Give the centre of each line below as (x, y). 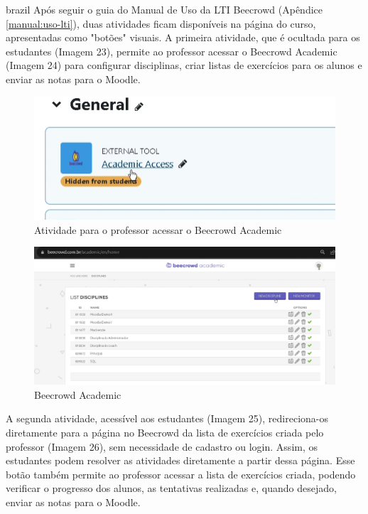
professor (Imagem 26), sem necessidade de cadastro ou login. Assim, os (162, 446)
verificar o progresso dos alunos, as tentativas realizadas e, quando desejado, (171, 488)
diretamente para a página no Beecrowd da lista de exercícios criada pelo (165, 433)
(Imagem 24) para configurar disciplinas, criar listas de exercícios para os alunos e (184, 65)
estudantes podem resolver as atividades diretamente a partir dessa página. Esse (180, 460)
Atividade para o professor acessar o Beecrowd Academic (158, 229)
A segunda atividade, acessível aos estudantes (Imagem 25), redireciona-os (167, 418)
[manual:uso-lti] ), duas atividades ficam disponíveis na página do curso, (161, 23)
